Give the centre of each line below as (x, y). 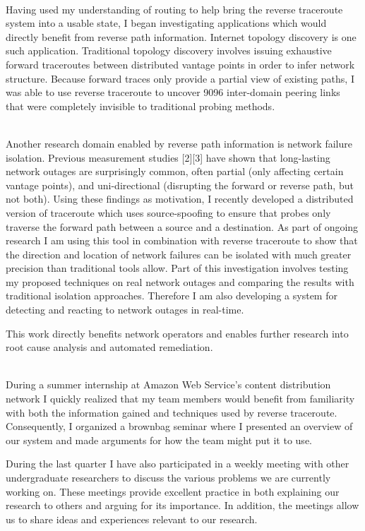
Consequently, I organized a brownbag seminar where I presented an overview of (179, 426)
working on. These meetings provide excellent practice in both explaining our (173, 491)
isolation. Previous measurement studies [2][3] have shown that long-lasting (168, 157)
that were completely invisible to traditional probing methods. (140, 106)
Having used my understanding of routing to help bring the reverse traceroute (174, 9)
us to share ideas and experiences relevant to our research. (132, 519)
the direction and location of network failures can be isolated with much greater (179, 254)
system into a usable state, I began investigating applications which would (166, 23)
